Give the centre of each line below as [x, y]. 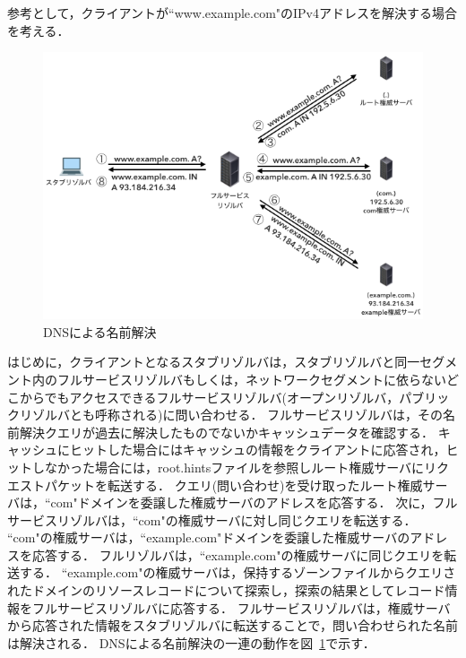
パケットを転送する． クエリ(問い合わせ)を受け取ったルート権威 [233, 485]
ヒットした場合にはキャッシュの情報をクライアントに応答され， [258, 450]
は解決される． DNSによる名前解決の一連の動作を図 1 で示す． [191, 642]
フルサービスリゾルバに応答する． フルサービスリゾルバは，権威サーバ [241, 607]
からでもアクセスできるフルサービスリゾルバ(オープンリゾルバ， [209, 397]
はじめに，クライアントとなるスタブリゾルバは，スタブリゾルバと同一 [214, 362]
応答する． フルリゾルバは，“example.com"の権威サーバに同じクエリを [238, 554]
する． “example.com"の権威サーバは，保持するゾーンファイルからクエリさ [237, 572]
